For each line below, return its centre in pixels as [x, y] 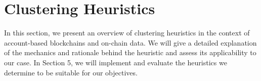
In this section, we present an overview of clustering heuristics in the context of [127, 33]
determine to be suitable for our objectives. [71, 72]
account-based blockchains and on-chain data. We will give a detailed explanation [130, 42]
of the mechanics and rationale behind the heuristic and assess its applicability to [130, 52]
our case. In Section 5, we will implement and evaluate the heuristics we [116, 62]
